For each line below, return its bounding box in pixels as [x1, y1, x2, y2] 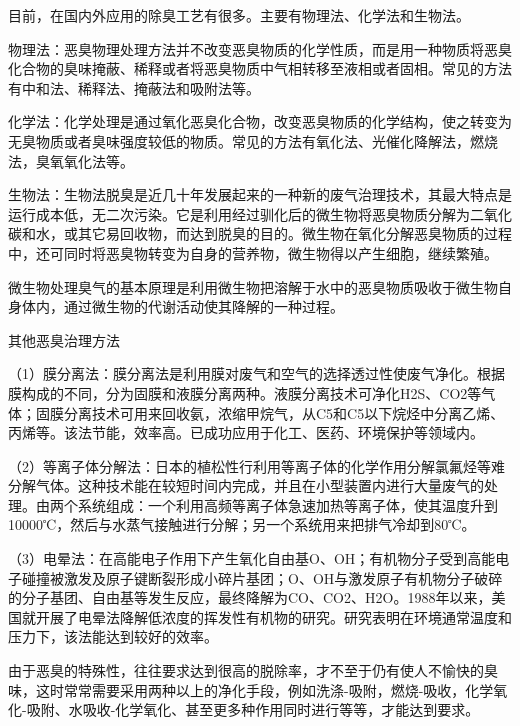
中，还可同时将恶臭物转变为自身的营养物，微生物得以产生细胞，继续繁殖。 [8, 242, 498, 263]
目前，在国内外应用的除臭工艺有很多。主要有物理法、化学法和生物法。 [8, 5, 470, 25]
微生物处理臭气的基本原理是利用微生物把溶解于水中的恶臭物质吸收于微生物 [8, 276, 498, 297]
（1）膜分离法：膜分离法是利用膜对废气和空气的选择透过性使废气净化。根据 [8, 363, 505, 384]
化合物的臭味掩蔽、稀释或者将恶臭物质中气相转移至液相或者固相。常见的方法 [8, 58, 512, 79]
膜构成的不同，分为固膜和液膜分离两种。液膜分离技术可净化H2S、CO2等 [8, 382, 482, 403]
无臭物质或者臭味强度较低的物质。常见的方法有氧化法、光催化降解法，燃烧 [8, 130, 498, 151]
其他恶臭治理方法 [8, 329, 120, 350]
